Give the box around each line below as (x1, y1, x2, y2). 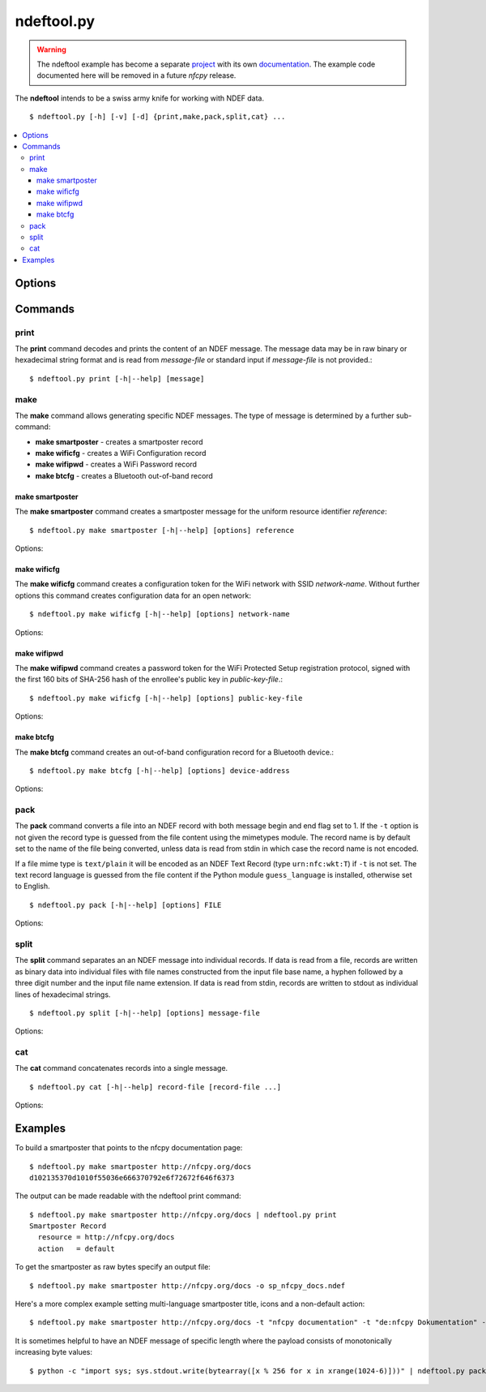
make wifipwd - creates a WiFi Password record (35, 459, 198, 470)
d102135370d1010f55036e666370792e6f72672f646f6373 (29, 1173, 235, 1182)
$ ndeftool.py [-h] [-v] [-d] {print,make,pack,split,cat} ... (29, 112, 286, 122)
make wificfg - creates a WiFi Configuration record (35, 449, 207, 458)
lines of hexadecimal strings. (15, 990, 111, 999)
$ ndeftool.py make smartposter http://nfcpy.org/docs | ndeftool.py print (29, 1209, 337, 1219)
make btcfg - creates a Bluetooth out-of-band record (35, 470, 214, 480)
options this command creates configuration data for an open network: (15, 591, 251, 600)
